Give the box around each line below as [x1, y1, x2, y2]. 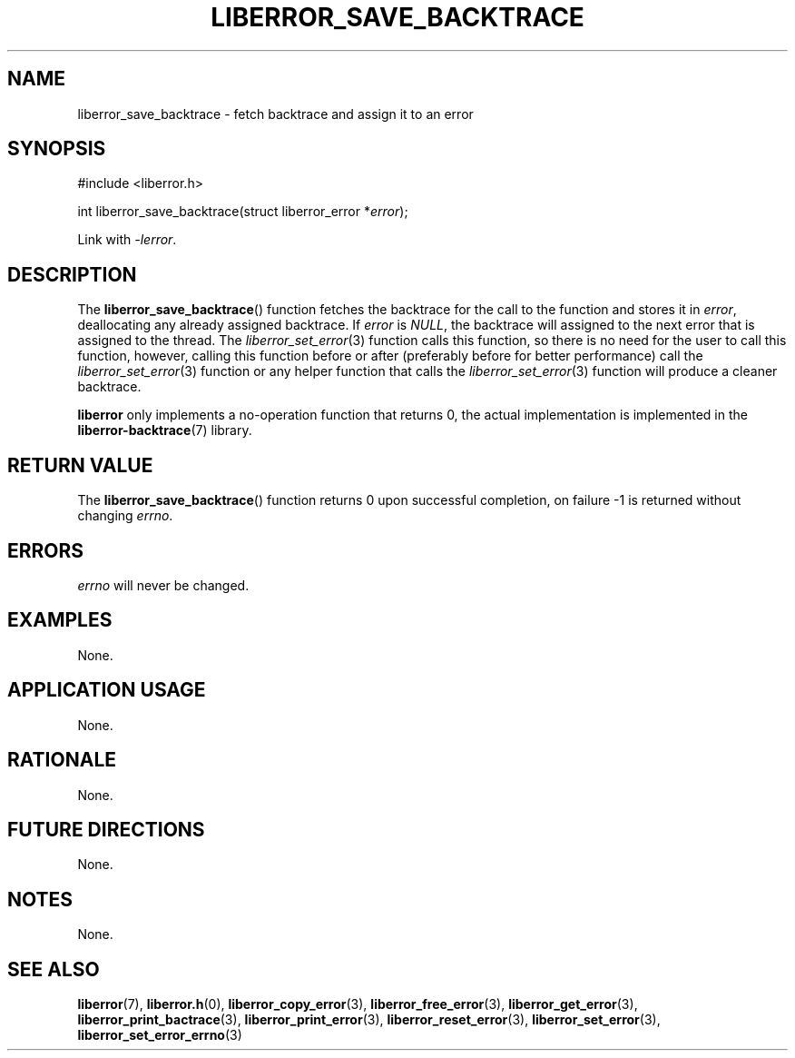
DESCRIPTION [7, 262, 137, 286]
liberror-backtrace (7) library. [77, 422, 252, 439]
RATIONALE [7, 748, 117, 772]
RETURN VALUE [7, 453, 153, 477]
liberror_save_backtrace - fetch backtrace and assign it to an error [77, 105, 474, 122]
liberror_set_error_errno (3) [77, 1027, 242, 1043]
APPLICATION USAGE [7, 678, 206, 702]
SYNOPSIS [7, 137, 106, 161]
